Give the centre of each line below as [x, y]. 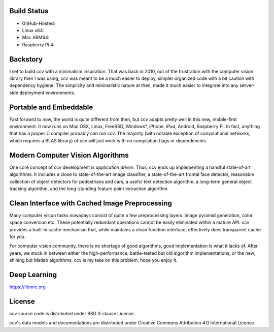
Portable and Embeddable [51, 107]
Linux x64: [33, 30]
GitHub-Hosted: [39, 23]
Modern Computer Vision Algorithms [69, 155]
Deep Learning [33, 275]
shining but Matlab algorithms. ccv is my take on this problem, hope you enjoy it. [93, 260]
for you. [18, 237]
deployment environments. [47, 93]
